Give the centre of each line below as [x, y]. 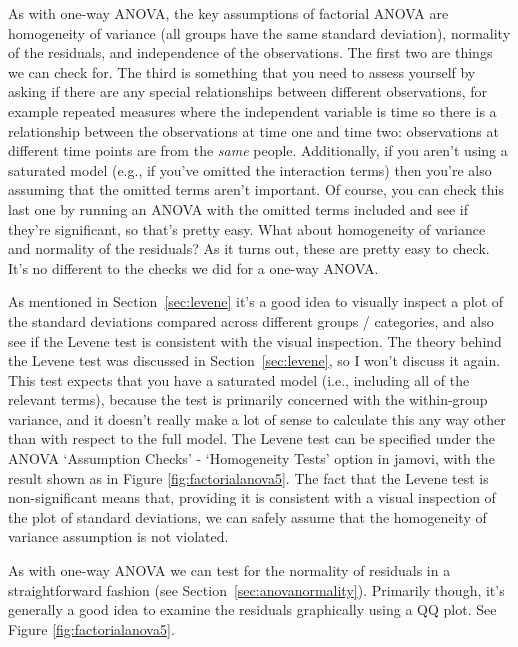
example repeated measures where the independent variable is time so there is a [252, 110]
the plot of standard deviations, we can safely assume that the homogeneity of [247, 516]
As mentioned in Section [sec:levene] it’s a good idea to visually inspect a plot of [256, 301]
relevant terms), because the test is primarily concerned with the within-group [248, 399]
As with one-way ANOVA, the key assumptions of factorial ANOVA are [228, 13]
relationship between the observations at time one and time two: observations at [253, 130]
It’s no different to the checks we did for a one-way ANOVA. [193, 267]
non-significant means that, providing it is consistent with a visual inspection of [252, 497]
